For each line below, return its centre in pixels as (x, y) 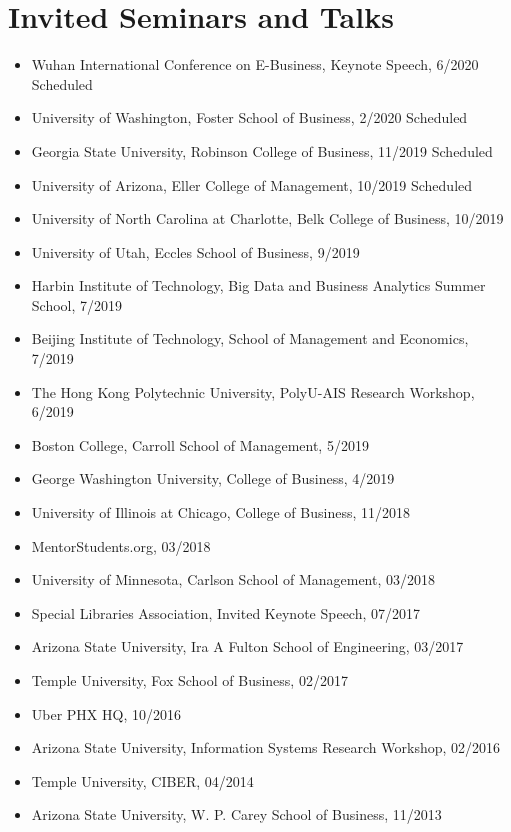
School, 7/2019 (77, 304)
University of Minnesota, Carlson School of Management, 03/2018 (233, 579)
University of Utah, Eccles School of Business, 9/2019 (195, 251)
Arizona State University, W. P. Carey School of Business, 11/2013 (236, 814)
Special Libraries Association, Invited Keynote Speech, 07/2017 (226, 612)
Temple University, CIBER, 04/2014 (142, 780)
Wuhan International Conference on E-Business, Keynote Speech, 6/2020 (255, 64)
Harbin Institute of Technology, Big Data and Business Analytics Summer (258, 285)
